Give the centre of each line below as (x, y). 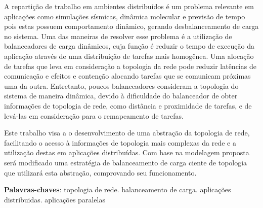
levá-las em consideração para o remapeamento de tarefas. (94, 115)
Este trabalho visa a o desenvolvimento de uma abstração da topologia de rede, (127, 133)
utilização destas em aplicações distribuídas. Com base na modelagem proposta (127, 152)
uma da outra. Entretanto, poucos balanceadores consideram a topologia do (121, 85)
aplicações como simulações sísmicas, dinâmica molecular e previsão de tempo (125, 16)
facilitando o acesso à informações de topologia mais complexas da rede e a (120, 142)
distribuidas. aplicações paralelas (55, 199)
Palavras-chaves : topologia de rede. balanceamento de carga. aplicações (118, 189)
